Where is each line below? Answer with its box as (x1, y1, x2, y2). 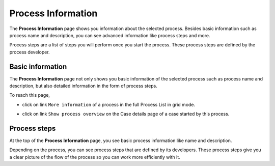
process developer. (9, 49, 50, 55)
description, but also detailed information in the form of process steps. (9, 83, 157, 89)
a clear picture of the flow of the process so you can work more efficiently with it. (9, 154, 180, 160)
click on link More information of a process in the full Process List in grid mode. (22, 101, 196, 107)
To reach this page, (9, 92, 50, 98)
